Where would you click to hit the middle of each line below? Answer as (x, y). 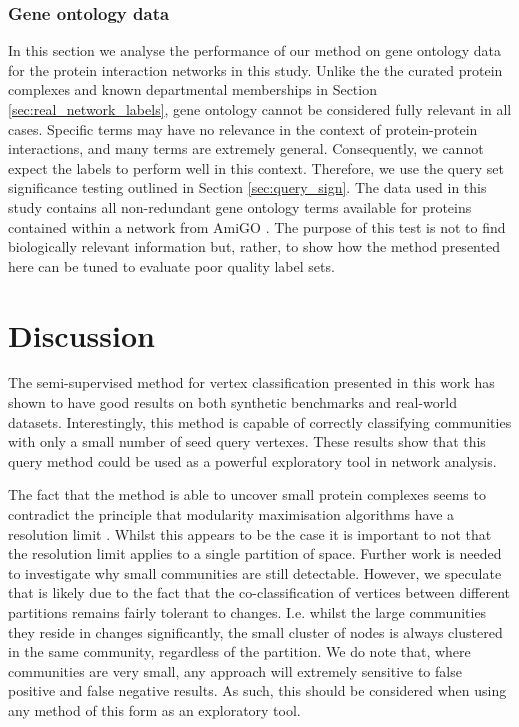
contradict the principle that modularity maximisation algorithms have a (231, 514)
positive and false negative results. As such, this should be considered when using (257, 690)
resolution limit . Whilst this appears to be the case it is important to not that (250, 533)
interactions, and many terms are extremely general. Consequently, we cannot (246, 148)
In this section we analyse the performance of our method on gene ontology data (255, 50)
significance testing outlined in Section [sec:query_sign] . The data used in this (247, 187)
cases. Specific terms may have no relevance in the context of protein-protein (243, 128)
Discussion (81, 334)
